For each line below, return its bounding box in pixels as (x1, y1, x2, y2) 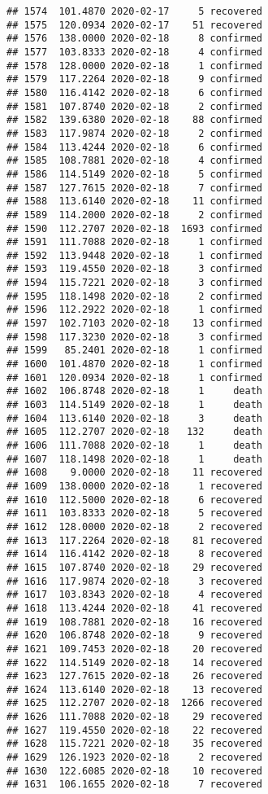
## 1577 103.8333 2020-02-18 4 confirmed (6, 46, 262, 58)
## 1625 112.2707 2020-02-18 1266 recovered (6, 697, 262, 709)
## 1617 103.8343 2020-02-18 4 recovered (6, 589, 262, 601)
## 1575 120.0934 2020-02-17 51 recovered (6, 19, 262, 31)
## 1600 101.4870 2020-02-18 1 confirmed (6, 358, 262, 371)
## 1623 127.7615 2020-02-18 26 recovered (6, 670, 262, 682)
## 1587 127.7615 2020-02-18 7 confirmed (6, 182, 262, 194)
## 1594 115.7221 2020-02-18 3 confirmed (6, 277, 262, 289)
